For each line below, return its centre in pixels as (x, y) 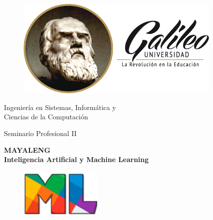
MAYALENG (27, 150)
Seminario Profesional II (40, 133)
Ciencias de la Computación (46, 117)
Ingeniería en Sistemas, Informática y (60, 107)
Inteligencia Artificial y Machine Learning (76, 159)
